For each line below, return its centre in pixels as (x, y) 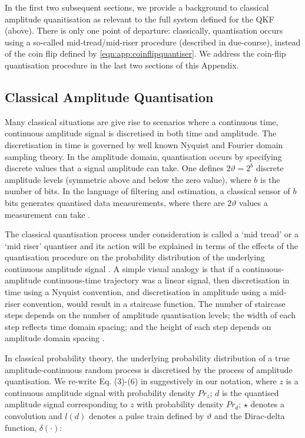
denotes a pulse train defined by (146, 416)
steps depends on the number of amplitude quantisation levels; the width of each (150, 315)
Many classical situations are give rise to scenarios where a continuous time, (142, 121)
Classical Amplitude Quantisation (109, 97)
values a (253, 202)
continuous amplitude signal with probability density (100, 392)
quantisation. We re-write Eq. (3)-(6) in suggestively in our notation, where (141, 381)
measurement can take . (48, 214)
